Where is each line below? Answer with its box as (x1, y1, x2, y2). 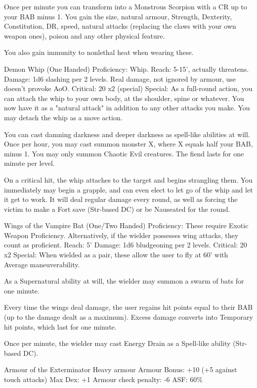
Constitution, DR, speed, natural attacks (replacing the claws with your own (4, 21, 236, 31)
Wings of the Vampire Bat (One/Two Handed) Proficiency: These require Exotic (4, 220, 249, 231)
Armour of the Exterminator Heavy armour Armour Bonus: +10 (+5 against (4, 364, 237, 375)
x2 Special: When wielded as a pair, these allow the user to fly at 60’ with (4, 249, 228, 260)
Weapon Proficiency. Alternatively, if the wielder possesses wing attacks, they (4, 230, 239, 240)
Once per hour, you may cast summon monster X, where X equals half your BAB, (4, 139, 253, 149)
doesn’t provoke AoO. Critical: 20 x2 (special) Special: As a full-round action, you (4, 83, 253, 94)
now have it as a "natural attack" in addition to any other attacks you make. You (4, 102, 250, 113)
